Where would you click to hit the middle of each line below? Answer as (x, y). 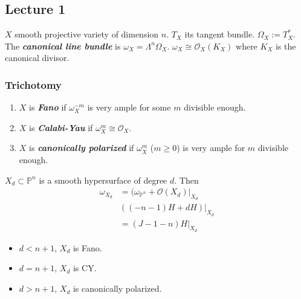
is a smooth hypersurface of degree (103, 180)
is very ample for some (129, 107)
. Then (186, 180)
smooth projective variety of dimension (87, 34)
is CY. (85, 268)
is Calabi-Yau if (61, 127)
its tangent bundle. (220, 34)
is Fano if (48, 107)
